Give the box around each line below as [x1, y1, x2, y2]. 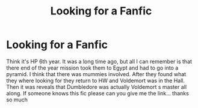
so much [6, 96, 28, 103]
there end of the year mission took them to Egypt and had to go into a [6, 64, 179, 71]
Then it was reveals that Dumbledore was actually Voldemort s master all [6, 83, 187, 91]
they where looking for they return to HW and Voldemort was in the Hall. [6, 77, 185, 84]
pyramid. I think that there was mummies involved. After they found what [6, 70, 187, 77]
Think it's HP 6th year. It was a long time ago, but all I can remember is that [6, 58, 193, 65]
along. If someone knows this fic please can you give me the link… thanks [6, 89, 190, 97]
